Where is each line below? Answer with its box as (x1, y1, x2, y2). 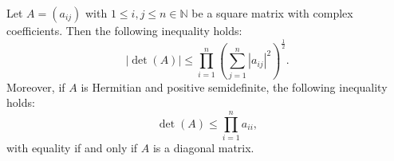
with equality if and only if (6, 139, 138, 155)
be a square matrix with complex (191, 5, 353, 21)
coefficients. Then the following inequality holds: (6, 22, 242, 38)
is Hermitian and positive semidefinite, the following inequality (81, 78, 388, 95)
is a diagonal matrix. (152, 139, 254, 155)
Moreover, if (6, 78, 65, 95)
